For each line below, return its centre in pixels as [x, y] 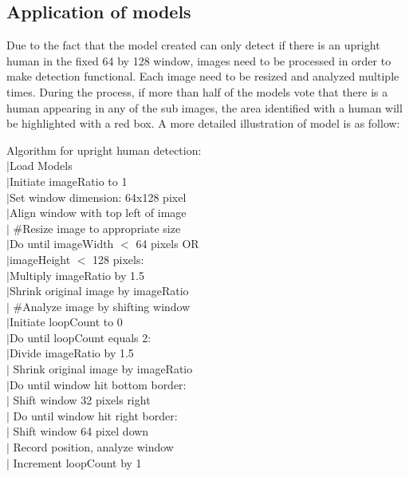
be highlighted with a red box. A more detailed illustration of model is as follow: [203, 123]
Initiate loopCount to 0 [66, 322]
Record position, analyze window [93, 447]
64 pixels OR [167, 244]
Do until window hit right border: [95, 415]
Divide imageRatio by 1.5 [71, 353]
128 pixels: [118, 259]
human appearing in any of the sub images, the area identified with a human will [204, 107]
